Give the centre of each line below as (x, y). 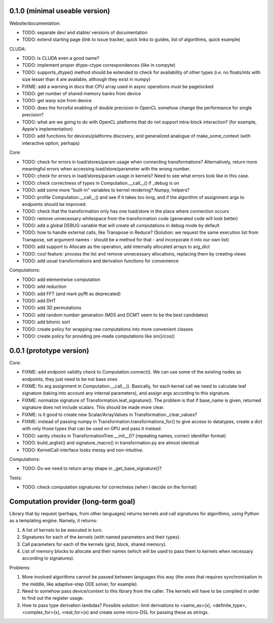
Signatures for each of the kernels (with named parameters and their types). (101, 537)
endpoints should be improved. (54, 204)
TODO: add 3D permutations (52, 308)
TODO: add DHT (39, 301)
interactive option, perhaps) (51, 143)
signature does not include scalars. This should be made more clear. (93, 407)
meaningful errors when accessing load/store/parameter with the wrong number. (106, 169)
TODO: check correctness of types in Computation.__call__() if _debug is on (101, 183)
